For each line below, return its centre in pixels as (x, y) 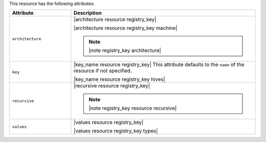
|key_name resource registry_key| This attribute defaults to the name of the (159, 65)
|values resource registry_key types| (116, 131)
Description (88, 13)
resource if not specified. (103, 71)
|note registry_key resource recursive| (133, 108)
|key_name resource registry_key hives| (119, 80)
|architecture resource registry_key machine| (125, 28)
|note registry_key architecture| (125, 51)
